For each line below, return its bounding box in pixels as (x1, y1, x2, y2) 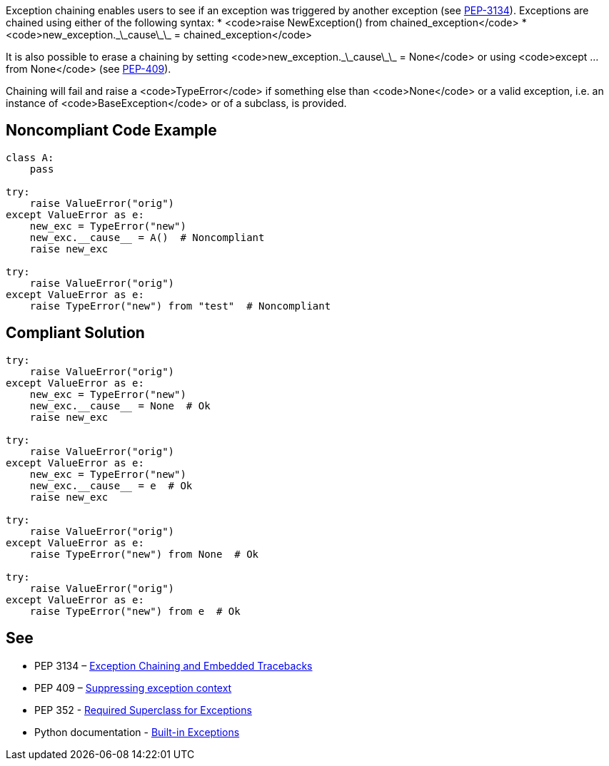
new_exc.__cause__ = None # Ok (29, 399, 211, 412)
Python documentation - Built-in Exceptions (34, 725, 240, 738)
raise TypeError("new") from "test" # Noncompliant (29, 300, 331, 312)
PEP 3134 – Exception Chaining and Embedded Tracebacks (34, 659, 313, 672)
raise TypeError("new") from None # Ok (29, 548, 259, 560)
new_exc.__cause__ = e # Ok (29, 479, 193, 491)
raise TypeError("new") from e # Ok (29, 605, 241, 617)
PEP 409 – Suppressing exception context (34, 681, 232, 694)
